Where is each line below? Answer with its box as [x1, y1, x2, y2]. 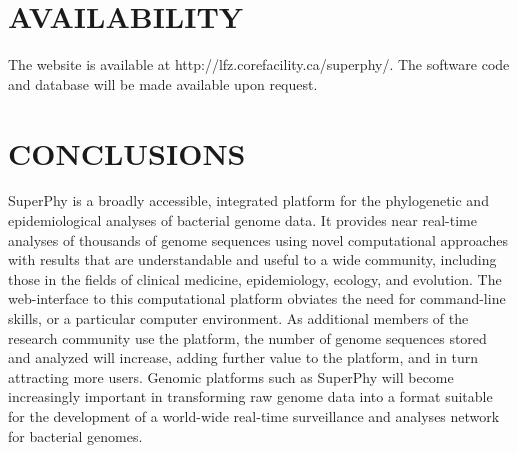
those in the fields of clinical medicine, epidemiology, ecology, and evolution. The [8, 268, 502, 289]
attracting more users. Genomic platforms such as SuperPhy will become [8, 366, 454, 387]
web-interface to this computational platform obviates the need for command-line [8, 288, 506, 309]
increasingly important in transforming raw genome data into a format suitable [8, 386, 493, 407]
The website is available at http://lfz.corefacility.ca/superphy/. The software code [8, 54, 510, 75]
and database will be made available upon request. [8, 73, 318, 94]
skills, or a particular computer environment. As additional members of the [8, 308, 469, 328]
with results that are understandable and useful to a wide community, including [8, 249, 497, 270]
